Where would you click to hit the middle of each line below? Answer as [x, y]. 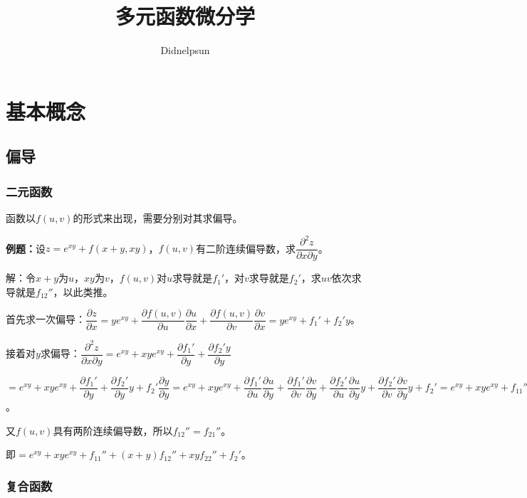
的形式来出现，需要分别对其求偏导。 [158, 217]
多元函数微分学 [185, 16]
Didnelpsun [185, 50]
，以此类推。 [83, 291]
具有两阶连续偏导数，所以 [113, 430]
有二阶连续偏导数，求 [245, 248]
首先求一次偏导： [46, 319]
